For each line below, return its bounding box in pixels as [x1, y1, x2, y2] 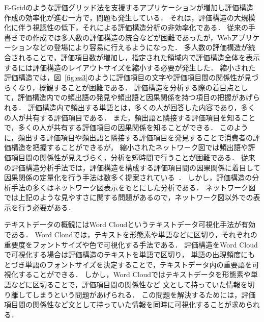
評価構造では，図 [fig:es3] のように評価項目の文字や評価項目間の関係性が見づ [4, 72, 259, 83]
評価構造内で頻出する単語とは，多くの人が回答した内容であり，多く [27, 102, 255, 112]
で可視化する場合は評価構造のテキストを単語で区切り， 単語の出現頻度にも [4, 249, 255, 260]
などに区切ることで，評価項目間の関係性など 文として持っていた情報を [11, 279, 248, 290]
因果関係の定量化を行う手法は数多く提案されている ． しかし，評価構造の [4, 172, 252, 183]
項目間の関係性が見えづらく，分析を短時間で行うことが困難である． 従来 [11, 152, 255, 162]
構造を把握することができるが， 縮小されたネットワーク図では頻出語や [11, 142, 248, 153]
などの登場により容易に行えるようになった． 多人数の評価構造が [32, 42, 248, 53]
